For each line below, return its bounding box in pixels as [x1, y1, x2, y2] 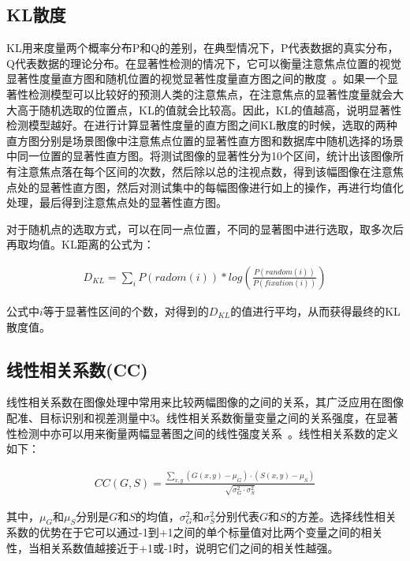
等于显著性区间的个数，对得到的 [43, 302, 209, 319]
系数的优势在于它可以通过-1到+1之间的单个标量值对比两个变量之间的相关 [6, 524, 383, 540]
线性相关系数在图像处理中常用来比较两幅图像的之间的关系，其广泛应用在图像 [6, 394, 404, 410]
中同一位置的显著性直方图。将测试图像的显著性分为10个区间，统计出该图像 [6, 148, 393, 164]
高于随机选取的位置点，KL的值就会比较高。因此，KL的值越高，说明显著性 [17, 101, 402, 118]
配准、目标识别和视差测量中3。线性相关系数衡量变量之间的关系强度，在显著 [6, 409, 398, 425]
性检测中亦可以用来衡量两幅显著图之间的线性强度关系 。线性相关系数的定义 [6, 424, 398, 441]
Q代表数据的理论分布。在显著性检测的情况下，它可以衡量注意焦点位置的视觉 [6, 54, 401, 71]
